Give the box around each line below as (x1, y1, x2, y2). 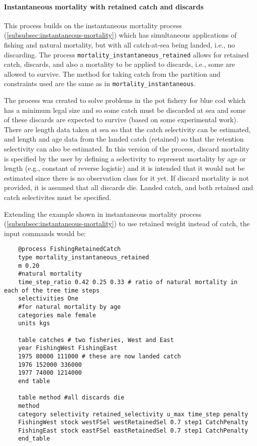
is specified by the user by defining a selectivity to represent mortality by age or (4, 153, 246, 163)
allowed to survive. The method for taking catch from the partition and (4, 68, 221, 79)
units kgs (18, 320, 50, 327)
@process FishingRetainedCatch (18, 246, 121, 253)
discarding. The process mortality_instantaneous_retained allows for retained (4, 49, 249, 59)
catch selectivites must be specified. (4, 192, 111, 202)
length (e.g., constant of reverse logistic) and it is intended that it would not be (4, 163, 245, 173)
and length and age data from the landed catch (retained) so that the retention (4, 134, 244, 144)
